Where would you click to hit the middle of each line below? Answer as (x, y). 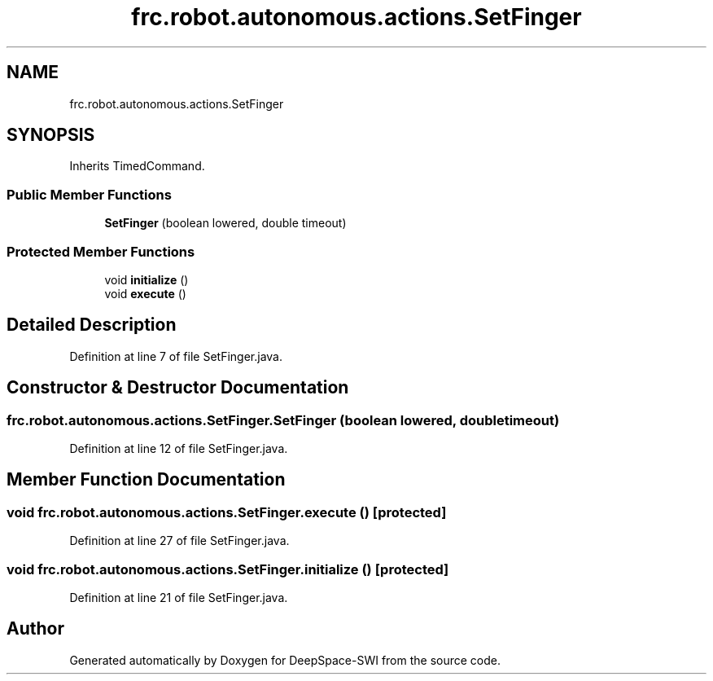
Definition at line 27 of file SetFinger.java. (179, 541)
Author (35, 629)
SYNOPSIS (51, 135)
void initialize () (147, 279)
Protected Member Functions (101, 251)
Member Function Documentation (146, 480)
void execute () (145, 293)
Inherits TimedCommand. (137, 166)
